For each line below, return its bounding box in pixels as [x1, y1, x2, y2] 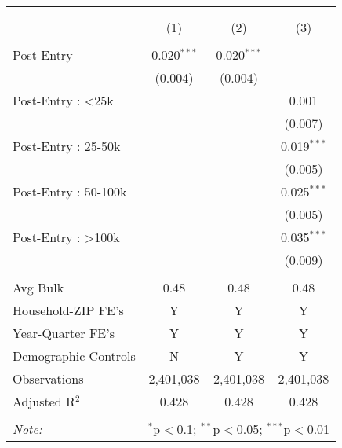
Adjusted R [13, 392, 75, 410]
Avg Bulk [13, 278, 64, 296]
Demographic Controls [13, 347, 136, 365]
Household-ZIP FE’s [13, 301, 124, 319]
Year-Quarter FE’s [13, 324, 115, 342]
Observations [13, 369, 84, 387]
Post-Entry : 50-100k [13, 182, 127, 200]
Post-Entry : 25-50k [13, 137, 121, 155]
